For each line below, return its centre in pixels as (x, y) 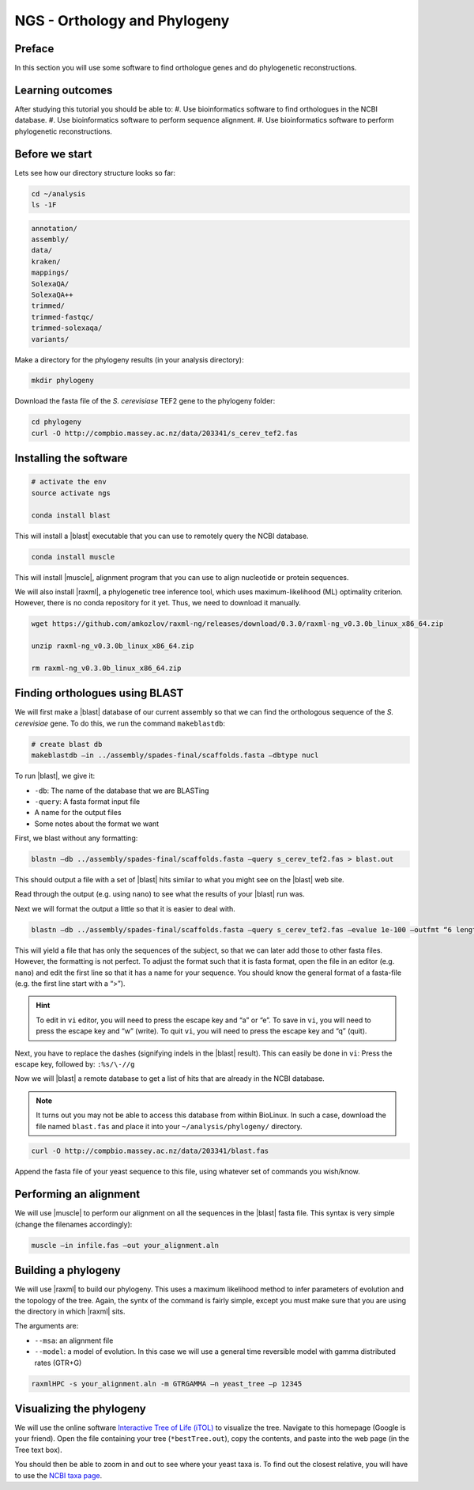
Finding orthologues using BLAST (99, 694)
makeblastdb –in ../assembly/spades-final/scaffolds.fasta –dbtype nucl (175, 755)
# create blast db (67, 744)
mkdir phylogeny (63, 381)
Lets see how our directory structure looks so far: (95, 173)
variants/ (50, 339)
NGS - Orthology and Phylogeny (122, 21)
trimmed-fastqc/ (63, 317)
